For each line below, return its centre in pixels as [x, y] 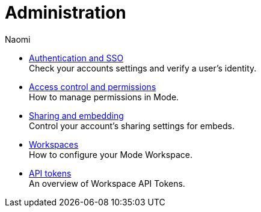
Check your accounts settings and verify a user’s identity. [143, 68]
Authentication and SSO [76, 58]
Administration [66, 13]
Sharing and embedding [76, 115]
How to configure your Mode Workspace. [111, 154]
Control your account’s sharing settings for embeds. [132, 126]
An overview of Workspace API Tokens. [107, 183]
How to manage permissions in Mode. [104, 97]
